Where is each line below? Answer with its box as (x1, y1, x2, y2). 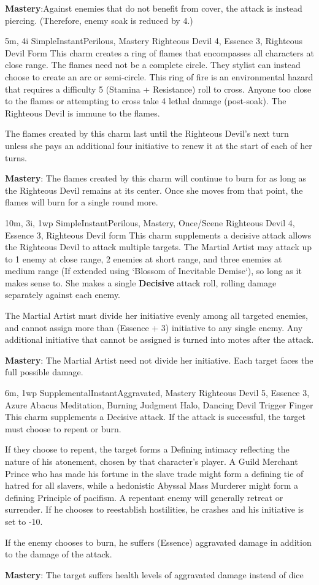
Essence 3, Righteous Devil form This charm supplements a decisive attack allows (5, 228, 312, 241)
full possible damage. (5, 365, 83, 378)
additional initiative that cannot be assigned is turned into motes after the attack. (5, 333, 314, 346)
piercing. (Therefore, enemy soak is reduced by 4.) (5, 13, 193, 26)
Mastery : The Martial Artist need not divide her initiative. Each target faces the (5, 353, 313, 366)
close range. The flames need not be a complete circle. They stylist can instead (5, 58, 301, 71)
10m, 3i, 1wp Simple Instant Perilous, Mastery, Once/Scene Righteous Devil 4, (5, 216, 295, 229)
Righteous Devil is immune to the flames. (5, 106, 160, 119)
